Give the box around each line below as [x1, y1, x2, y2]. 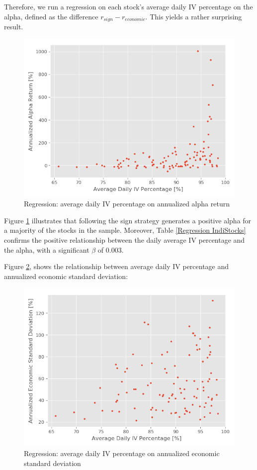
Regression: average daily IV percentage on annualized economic [24, 448, 220, 458]
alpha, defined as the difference [4, 11, 98, 21]
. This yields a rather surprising [145, 11, 242, 21]
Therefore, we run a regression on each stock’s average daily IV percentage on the [4, 1, 253, 11]
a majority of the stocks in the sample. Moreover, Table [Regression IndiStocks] [4, 225, 246, 235]
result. [4, 21, 23, 32]
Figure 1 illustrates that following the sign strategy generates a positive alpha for [4, 215, 252, 225]
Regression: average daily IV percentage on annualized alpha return [24, 198, 230, 209]
